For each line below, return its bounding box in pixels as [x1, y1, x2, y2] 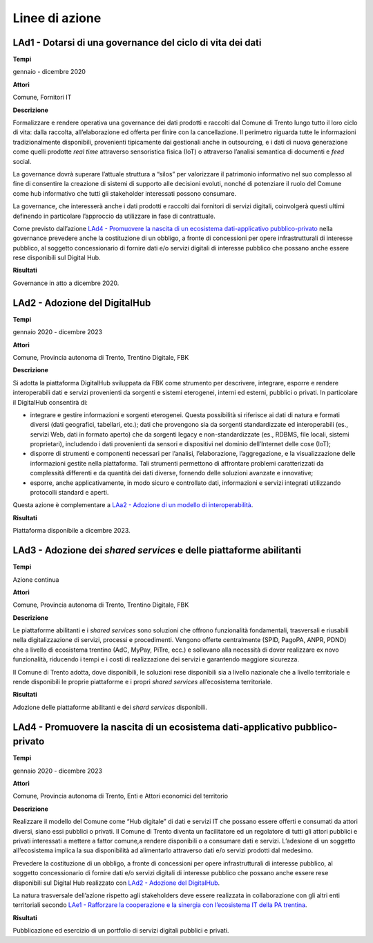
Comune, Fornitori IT [12, 93, 72, 102]
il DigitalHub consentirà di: [12, 398, 88, 406]
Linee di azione [12, 10, 102, 26]
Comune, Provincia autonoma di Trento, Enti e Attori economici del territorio [12, 792, 228, 800]
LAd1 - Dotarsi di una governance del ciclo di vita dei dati [12, 37, 262, 48]
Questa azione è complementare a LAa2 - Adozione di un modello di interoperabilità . [12, 501, 254, 509]
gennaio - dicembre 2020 [12, 68, 86, 76]
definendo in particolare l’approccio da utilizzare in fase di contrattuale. [12, 212, 216, 220]
